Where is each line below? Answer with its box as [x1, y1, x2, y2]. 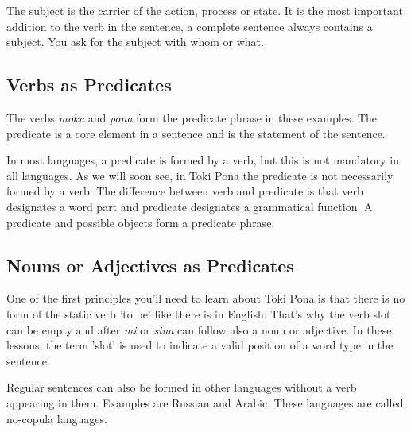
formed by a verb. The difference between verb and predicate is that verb [6, 183, 363, 199]
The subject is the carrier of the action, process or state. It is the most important [6, 2, 403, 18]
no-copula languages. [6, 410, 107, 426]
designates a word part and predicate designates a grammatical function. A [6, 198, 373, 214]
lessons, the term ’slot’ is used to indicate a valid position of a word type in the [6, 337, 394, 353]
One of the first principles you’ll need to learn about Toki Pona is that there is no [6, 290, 405, 307]
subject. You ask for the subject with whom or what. [6, 33, 264, 50]
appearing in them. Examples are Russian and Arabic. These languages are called [6, 394, 404, 411]
